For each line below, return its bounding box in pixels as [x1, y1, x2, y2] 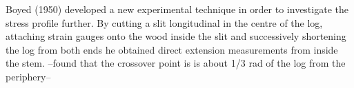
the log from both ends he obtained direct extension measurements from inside [6, 42, 338, 56]
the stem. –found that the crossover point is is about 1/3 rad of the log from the [6, 56, 346, 70]
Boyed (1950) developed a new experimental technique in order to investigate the [6, 2, 348, 16]
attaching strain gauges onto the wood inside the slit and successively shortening [6, 29, 346, 43]
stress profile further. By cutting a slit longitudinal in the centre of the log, [6, 15, 323, 30]
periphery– [6, 69, 51, 83]
